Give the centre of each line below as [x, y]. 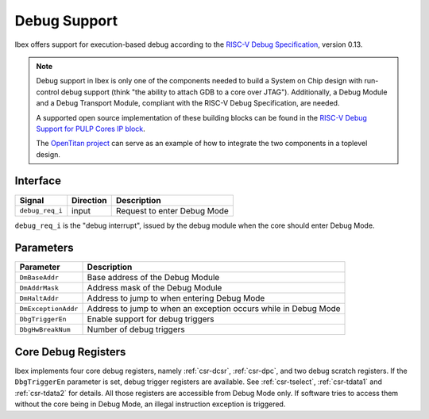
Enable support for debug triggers [151, 319]
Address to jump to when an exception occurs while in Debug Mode [214, 309]
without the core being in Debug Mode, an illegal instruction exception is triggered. [150, 404]
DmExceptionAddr [49, 308]
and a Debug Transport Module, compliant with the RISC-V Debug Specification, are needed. [188, 103]
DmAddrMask [39, 288]
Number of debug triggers [136, 329]
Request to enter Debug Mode [172, 210]
